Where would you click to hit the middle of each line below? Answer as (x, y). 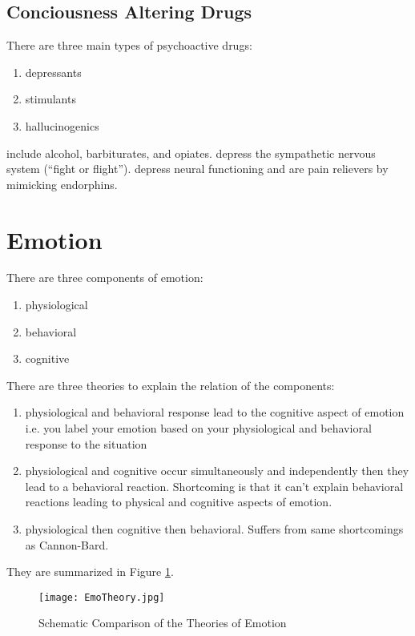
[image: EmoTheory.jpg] (102, 597)
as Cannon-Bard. (67, 544)
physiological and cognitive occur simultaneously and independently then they (217, 471)
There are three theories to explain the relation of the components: (171, 385)
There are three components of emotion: (105, 278)
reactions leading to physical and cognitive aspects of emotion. (179, 502)
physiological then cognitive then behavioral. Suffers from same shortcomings (214, 529)
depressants (53, 72)
